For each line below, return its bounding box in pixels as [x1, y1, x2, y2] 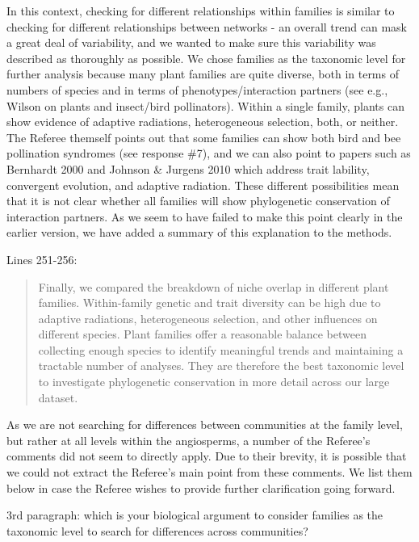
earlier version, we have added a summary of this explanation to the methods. [6, 224, 392, 241]
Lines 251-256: [6, 250, 78, 267]
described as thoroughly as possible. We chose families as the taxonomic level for [6, 49, 406, 66]
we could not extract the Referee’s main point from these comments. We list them [6, 464, 413, 481]
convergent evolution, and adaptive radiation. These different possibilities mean [6, 176, 400, 193]
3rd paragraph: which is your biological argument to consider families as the [6, 506, 383, 523]
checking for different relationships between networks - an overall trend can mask [6, 18, 407, 35]
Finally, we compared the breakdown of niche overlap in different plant [38, 278, 389, 295]
